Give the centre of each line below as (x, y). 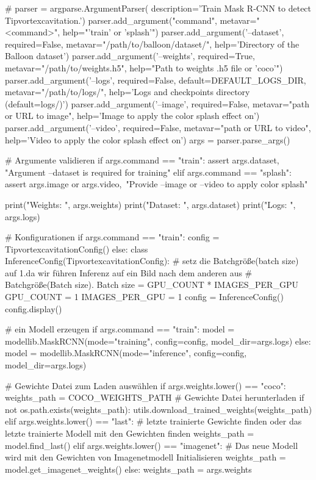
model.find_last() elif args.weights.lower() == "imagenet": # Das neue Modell (152, 445)
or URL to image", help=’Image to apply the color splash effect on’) (132, 116)
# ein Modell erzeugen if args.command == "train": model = (120, 329)
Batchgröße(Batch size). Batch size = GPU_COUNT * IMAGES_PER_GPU (152, 285)
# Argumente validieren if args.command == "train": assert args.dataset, (142, 160)
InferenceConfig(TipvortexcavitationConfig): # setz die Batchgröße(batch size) (152, 261)
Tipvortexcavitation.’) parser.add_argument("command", (111, 20)
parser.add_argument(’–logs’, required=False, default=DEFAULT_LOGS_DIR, (156, 80)
